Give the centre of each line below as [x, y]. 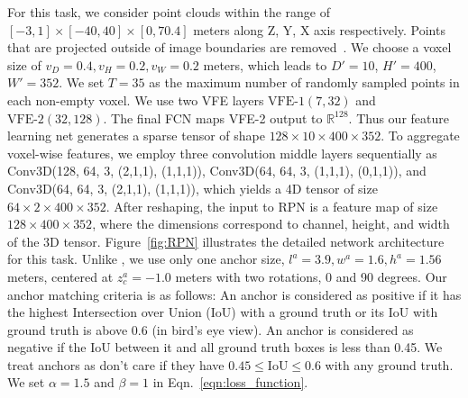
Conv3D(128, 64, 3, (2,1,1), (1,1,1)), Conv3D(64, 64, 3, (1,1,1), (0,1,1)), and [217, 171]
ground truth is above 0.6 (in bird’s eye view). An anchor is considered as [211, 329]
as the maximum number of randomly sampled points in [304, 82]
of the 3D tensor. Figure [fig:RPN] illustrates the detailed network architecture [226, 241]
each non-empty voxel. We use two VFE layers [136, 99]
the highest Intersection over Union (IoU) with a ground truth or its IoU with [223, 312]
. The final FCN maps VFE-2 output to [213, 118]
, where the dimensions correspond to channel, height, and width [271, 224]
